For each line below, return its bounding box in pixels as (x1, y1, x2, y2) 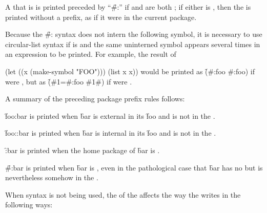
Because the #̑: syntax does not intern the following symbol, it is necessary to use (5, 29, 262, 39)
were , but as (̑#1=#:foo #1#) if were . (5, 76, 132, 87)
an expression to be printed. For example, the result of (5, 49, 176, 59)
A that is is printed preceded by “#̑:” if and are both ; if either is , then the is (5, 2, 251, 12)
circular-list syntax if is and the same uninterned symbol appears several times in (5, 38, 260, 49)
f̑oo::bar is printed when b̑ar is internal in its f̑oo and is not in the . (5, 127, 216, 138)
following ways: (5, 199, 53, 210)
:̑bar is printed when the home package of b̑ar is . (5, 144, 160, 155)
